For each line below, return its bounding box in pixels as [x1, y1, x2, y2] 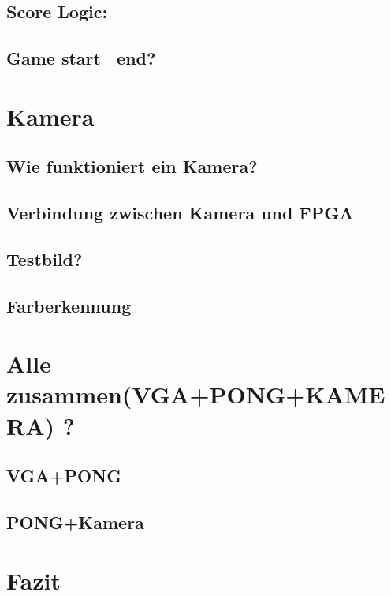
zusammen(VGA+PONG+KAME [6, 378, 385, 410]
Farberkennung [6, 293, 132, 317]
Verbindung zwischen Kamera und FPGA [6, 201, 354, 225]
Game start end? [6, 46, 156, 70]
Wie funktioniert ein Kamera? [6, 154, 258, 178]
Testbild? [6, 246, 83, 271]
